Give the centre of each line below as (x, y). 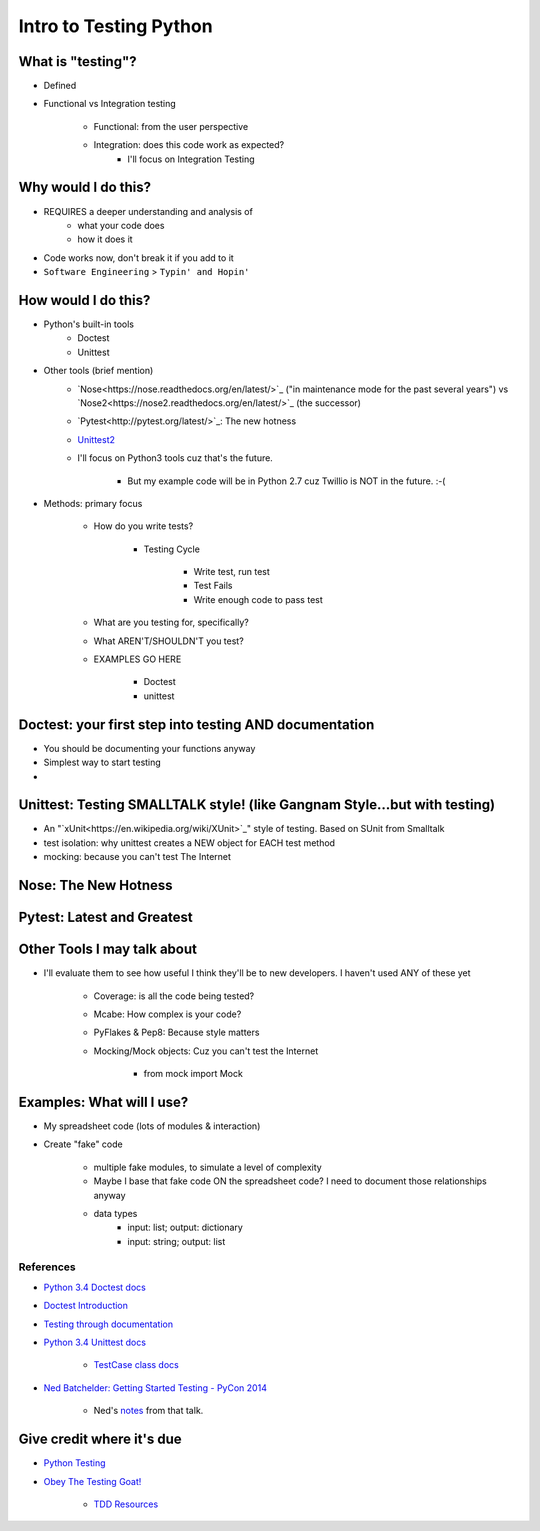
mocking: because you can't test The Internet (137, 857)
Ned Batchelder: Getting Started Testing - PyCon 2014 (155, 1387)
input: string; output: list (176, 1241)
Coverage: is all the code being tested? (174, 996)
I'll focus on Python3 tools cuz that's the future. (175, 458)
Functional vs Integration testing (110, 104)
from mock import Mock (193, 1074)
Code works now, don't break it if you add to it (138, 257)
